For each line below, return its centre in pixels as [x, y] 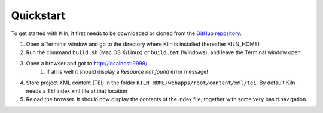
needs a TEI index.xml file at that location [77, 91]
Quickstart [38, 15]
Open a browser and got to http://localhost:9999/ [87, 63]
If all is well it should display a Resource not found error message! [127, 72]
